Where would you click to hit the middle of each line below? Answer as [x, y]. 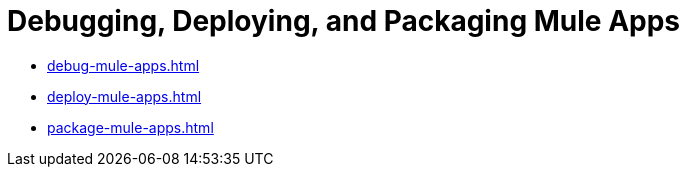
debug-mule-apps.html [123, 65]
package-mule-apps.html [130, 127]
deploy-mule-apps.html [124, 96]
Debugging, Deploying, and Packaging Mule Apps [344, 21]
